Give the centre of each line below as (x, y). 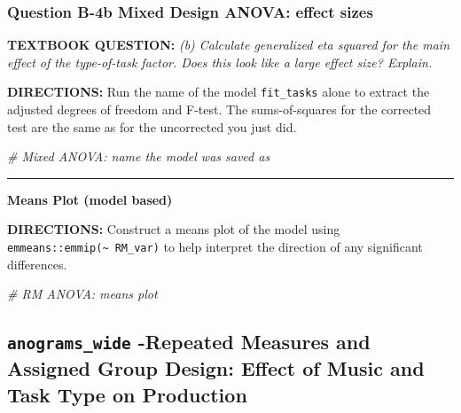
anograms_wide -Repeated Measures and (189, 342)
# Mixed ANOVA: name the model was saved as (139, 156)
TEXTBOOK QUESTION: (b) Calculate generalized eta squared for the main (229, 45)
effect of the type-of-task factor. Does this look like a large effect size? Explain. (220, 62)
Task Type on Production (127, 394)
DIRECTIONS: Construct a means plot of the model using (174, 229)
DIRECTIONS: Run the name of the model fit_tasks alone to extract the (219, 92)
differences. (37, 264)
